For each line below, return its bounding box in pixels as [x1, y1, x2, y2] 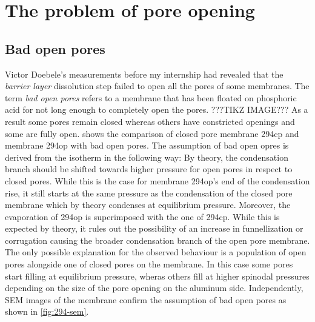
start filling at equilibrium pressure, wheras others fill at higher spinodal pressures [5, 269, 310, 282]
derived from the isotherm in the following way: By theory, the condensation [5, 150, 288, 163]
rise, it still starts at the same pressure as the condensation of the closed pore [5, 186, 293, 199]
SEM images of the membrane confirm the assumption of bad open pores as [5, 293, 287, 306]
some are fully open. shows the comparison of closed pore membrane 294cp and [5, 127, 299, 139]
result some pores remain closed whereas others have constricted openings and [5, 115, 295, 127]
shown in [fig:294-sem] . [5, 305, 89, 318]
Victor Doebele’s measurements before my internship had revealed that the [5, 67, 283, 80]
